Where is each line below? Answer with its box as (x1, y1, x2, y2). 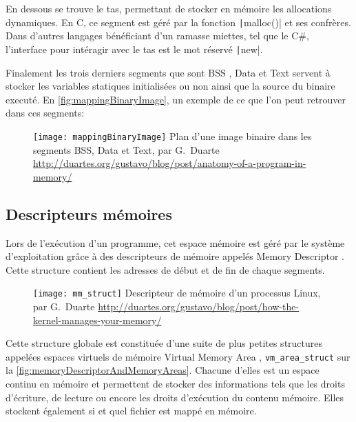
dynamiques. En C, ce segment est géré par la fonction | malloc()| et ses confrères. (6, 14, 351, 29)
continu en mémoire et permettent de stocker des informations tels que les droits (6, 376, 345, 390)
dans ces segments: (6, 105, 85, 120)
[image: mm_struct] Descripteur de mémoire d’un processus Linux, (33, 285, 321, 300)
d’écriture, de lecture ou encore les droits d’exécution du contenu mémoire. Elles (6, 390, 344, 404)
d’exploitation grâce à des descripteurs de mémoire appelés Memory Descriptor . (6, 249, 344, 263)
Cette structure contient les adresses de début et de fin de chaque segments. (6, 262, 325, 277)
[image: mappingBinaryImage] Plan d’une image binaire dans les (33, 128, 312, 143)
